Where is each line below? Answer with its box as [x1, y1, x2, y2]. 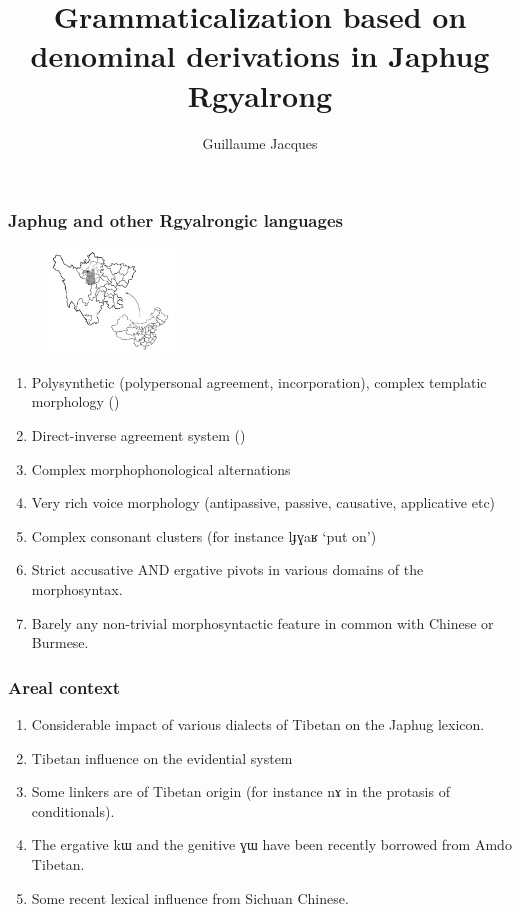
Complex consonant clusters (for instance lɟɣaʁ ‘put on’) [31, 525, 377, 546]
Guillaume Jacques [202, 132, 318, 153]
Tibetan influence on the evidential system [31, 747, 293, 768]
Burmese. [31, 632, 89, 653]
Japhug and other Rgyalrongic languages [8, 208, 343, 233]
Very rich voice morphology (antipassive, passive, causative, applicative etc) [31, 492, 496, 513]
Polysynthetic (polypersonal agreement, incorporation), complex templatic [31, 371, 487, 392]
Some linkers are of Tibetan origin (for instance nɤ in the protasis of [31, 781, 450, 802]
